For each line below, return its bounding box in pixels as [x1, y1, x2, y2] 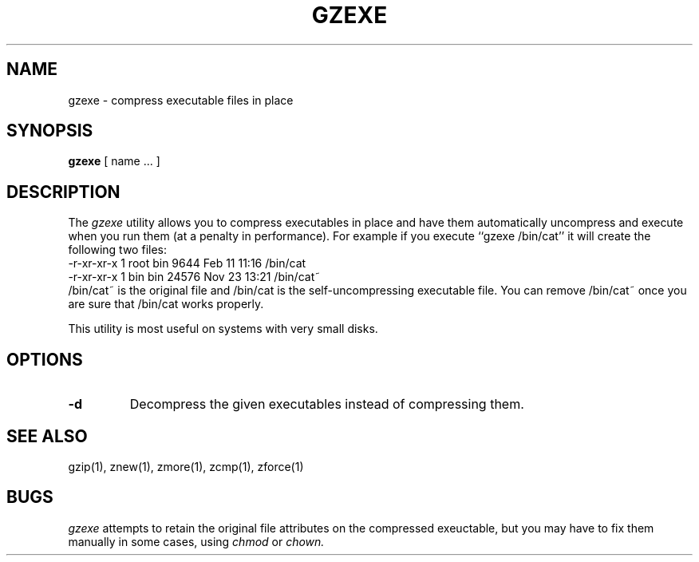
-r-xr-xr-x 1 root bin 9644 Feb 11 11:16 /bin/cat [68, 256, 306, 271]
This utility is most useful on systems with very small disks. [68, 322, 378, 336]
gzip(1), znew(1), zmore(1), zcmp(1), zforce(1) [68, 459, 304, 473]
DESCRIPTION [6, 181, 120, 202]
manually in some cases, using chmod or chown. [68, 534, 325, 548]
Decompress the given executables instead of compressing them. [129, 396, 524, 413]
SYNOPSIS [6, 121, 93, 141]
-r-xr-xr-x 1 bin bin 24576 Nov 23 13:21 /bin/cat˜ [68, 270, 321, 284]
